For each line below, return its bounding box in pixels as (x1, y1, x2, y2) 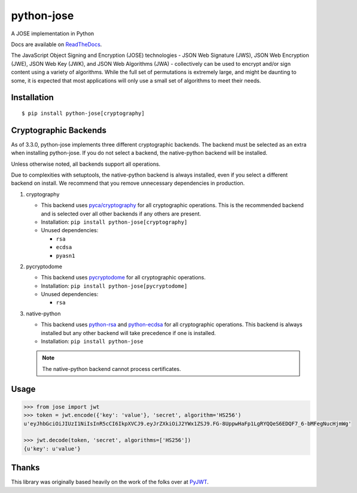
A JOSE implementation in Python (11, 30, 94, 37)
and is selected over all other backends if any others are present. (41, 210, 202, 217)
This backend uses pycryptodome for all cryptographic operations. (41, 274, 206, 281)
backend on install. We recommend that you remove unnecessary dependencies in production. (11, 179, 245, 187)
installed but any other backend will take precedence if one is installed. (41, 329, 216, 336)
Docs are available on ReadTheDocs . (11, 41, 102, 48)
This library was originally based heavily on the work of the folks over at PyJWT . (11, 479, 209, 486)
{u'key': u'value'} (23, 445, 81, 452)
